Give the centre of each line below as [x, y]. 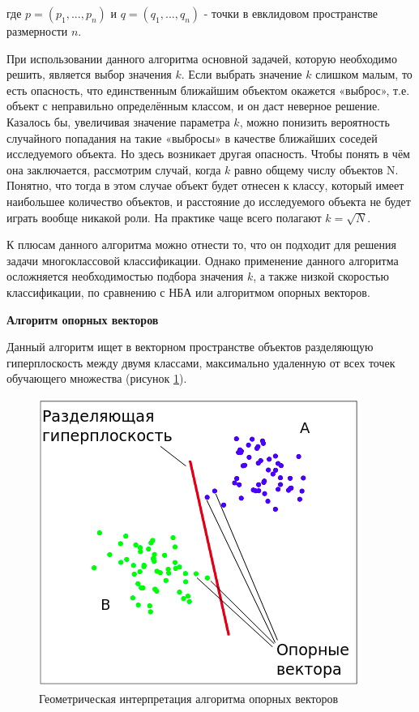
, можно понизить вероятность [314, 121]
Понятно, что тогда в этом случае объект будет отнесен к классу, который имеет [205, 185]
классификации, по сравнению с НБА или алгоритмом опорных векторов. [188, 292]
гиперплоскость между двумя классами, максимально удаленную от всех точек [201, 362]
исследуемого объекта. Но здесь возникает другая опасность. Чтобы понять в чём [208, 154]
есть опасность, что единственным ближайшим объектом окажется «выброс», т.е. [208, 90]
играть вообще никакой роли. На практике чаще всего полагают [164, 217]
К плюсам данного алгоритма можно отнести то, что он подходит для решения [202, 244]
